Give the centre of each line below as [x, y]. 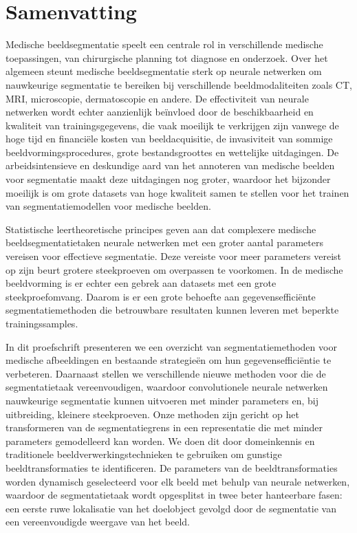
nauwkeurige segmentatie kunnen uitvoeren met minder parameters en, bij [162, 400]
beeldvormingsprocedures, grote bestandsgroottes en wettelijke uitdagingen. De [172, 152]
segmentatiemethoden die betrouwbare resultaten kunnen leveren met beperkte [172, 310]
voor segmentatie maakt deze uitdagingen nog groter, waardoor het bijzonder [168, 179]
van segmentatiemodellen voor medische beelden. [108, 206]
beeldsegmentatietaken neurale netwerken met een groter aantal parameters [164, 242]
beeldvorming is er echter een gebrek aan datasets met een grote [141, 283]
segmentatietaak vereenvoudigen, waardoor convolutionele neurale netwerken [167, 387]
